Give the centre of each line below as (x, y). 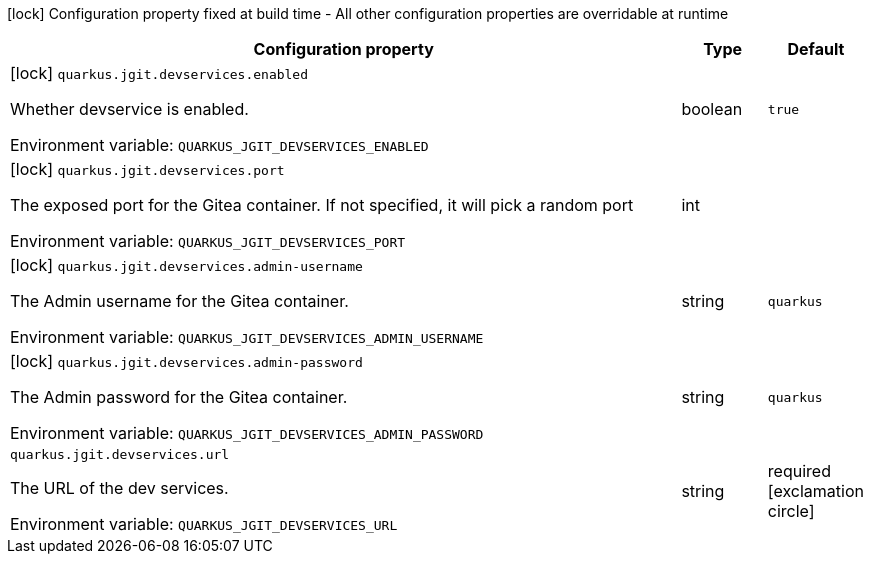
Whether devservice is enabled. (129, 109)
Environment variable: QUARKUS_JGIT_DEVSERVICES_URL (204, 524)
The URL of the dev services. (119, 488)
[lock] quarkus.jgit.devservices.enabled (159, 73)
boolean (712, 109)
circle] (791, 510)
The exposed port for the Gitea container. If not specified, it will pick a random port (322, 205)
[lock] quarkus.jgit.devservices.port (147, 169)
